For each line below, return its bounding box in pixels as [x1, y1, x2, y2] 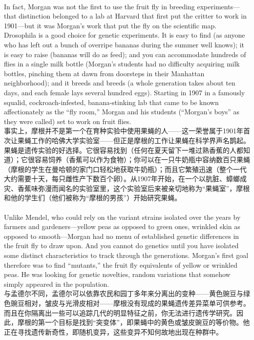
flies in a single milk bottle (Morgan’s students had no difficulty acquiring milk [4, 59, 240, 69]
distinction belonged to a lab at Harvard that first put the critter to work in [19, 11, 247, 21]
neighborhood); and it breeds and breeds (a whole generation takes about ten [4, 78, 235, 88]
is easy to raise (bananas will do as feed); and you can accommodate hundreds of [4, 49, 246, 59]
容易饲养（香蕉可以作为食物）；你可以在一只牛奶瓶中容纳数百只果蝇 [34, 154, 250, 165]
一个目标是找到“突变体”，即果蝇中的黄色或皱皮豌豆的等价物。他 [44, 317, 250, 327]
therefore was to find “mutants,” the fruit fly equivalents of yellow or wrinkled [4, 259, 237, 270]
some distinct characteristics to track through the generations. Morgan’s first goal [4, 250, 249, 260]
